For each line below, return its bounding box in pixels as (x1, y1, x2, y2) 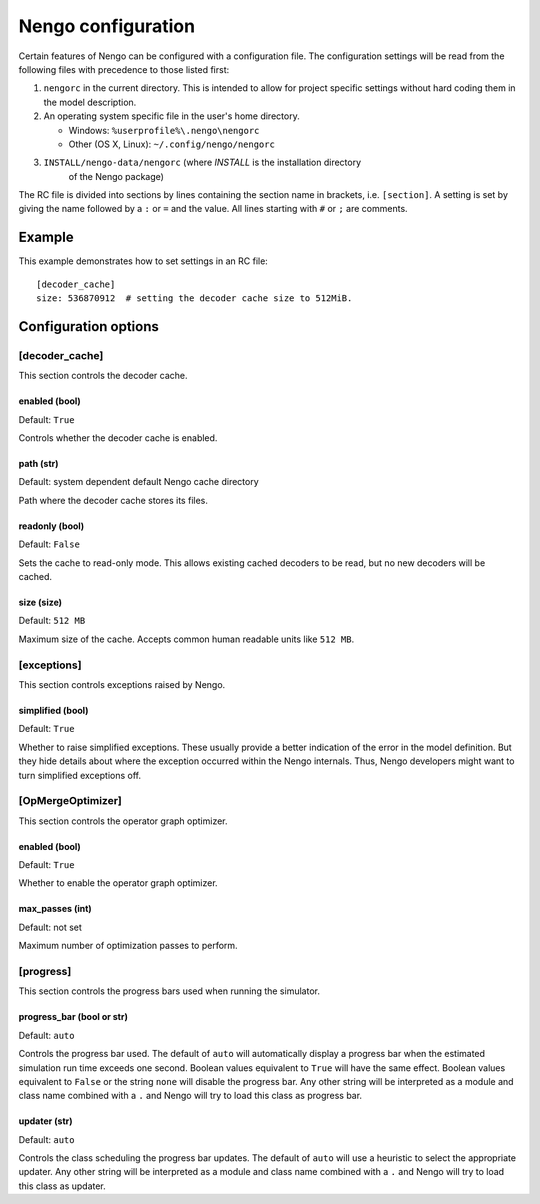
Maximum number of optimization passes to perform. (18, 940, 239, 952)
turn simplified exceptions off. (18, 769, 142, 781)
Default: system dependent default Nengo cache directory (18, 476, 259, 488)
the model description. (43, 96, 137, 108)
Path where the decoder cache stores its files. (18, 494, 209, 506)
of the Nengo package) (68, 170, 165, 182)
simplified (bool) (18, 704, 89, 716)
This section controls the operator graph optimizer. (18, 815, 229, 827)
